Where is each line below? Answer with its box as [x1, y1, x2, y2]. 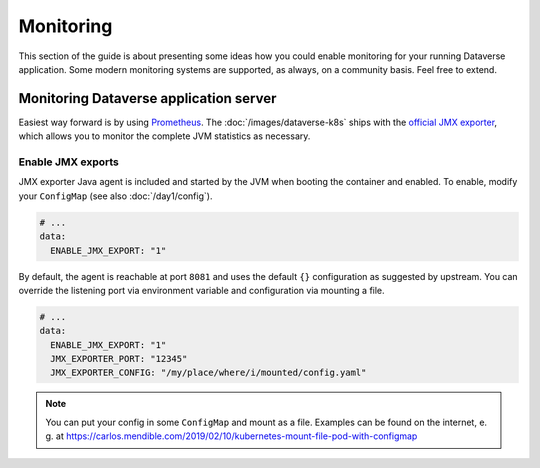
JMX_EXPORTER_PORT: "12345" [50, 353, 188, 365]
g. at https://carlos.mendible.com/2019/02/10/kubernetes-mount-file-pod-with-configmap [45, 430, 418, 442]
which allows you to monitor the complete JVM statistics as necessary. [18, 130, 311, 142]
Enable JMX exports [18, 155, 120, 169]
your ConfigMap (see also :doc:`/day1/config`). [18, 190, 213, 202]
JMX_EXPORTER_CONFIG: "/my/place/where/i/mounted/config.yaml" [50, 367, 367, 379]
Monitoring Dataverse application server [18, 90, 277, 107]
